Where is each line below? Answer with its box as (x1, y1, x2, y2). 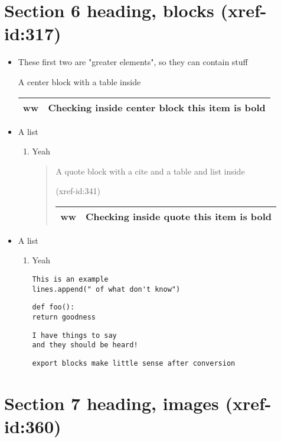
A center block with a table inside (18, 75, 141, 88)
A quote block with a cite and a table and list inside (55, 164, 245, 177)
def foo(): (32, 303, 75, 312)
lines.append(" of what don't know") (32, 285, 181, 293)
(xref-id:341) (55, 185, 100, 197)
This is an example (32, 275, 109, 284)
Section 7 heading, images (4, 391, 219, 415)
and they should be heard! (32, 341, 138, 350)
